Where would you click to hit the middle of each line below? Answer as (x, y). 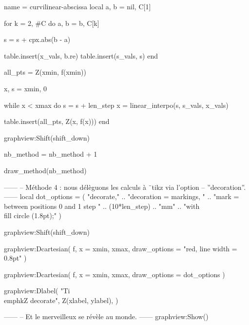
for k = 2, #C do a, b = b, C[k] (52, 23)
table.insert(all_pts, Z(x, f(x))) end (57, 121)
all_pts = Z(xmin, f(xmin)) (45, 72)
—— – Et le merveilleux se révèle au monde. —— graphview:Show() (106, 316)
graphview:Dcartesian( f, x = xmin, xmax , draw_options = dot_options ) (115, 274)
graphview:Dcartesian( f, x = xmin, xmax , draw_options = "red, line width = (121, 248)
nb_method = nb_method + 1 (51, 154)
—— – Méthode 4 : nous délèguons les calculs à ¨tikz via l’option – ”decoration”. (125, 187)
